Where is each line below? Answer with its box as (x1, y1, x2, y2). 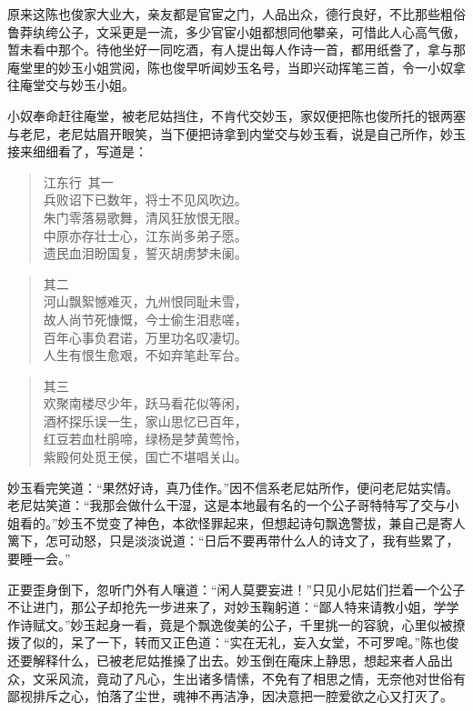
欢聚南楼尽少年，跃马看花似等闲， (43, 394, 247, 413)
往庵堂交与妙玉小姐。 (7, 75, 135, 95)
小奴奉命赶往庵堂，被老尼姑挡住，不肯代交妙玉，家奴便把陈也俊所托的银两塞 (7, 105, 466, 125)
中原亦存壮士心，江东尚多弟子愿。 (43, 225, 247, 245)
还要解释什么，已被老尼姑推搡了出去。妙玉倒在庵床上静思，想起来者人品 (7, 651, 440, 669)
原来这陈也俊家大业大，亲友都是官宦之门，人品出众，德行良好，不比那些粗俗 (7, 5, 466, 23)
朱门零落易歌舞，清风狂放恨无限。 (43, 207, 247, 226)
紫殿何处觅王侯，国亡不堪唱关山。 (43, 447, 247, 466)
